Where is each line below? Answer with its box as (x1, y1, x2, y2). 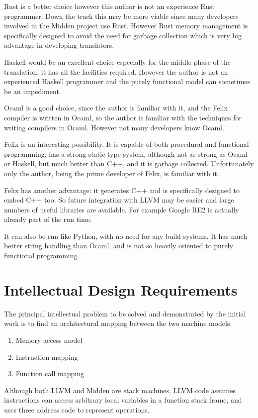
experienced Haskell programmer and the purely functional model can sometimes (4, 76, 251, 87)
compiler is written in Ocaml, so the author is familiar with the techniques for (4, 112, 242, 122)
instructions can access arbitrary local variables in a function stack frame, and (4, 395, 242, 405)
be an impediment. (4, 86, 61, 96)
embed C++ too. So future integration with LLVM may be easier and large (4, 195, 234, 205)
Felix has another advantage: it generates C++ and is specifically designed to (4, 185, 240, 195)
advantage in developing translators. (4, 40, 114, 50)
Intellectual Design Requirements (4, 279, 238, 300)
